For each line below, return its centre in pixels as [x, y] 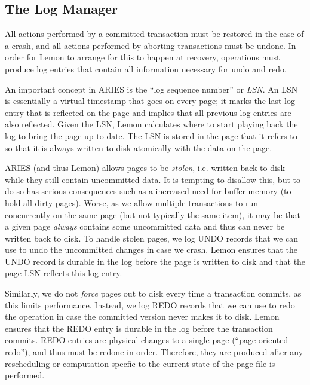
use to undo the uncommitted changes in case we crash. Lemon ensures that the [151, 250]
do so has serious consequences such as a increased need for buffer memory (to [148, 191]
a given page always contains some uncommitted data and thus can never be [145, 226]
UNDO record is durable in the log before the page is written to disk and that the [155, 261]
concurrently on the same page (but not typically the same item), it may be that [153, 214]
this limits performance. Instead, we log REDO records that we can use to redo [150, 305]
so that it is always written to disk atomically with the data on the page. [139, 147]
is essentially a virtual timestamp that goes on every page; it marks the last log [150, 101]
